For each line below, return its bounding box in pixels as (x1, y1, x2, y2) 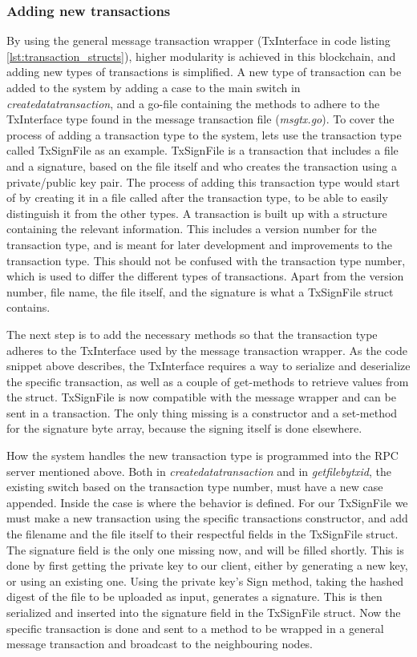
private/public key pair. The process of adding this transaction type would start (6, 173, 400, 190)
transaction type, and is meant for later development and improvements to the (6, 236, 393, 252)
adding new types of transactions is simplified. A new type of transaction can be (6, 63, 402, 80)
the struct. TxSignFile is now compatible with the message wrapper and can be (6, 389, 396, 405)
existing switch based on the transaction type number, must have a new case (6, 478, 383, 495)
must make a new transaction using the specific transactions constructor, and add (6, 510, 408, 526)
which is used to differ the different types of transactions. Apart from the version (6, 268, 404, 284)
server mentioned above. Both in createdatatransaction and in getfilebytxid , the (6, 462, 391, 479)
